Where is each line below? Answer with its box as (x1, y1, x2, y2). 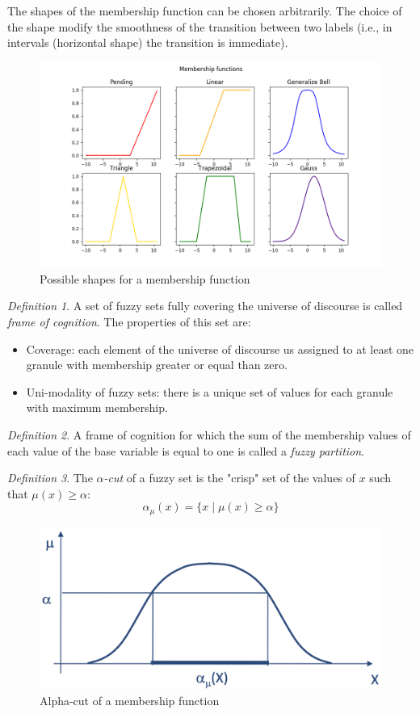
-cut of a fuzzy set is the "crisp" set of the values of (103, 469, 355, 486)
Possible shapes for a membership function (40, 270, 250, 287)
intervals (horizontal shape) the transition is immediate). (7, 34, 288, 51)
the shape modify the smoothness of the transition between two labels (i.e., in (7, 18, 393, 35)
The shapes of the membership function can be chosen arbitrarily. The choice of (7, 2, 402, 19)
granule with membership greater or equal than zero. (26, 356, 288, 373)
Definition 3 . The (7, 469, 93, 486)
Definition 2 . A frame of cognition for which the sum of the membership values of (7, 426, 411, 443)
